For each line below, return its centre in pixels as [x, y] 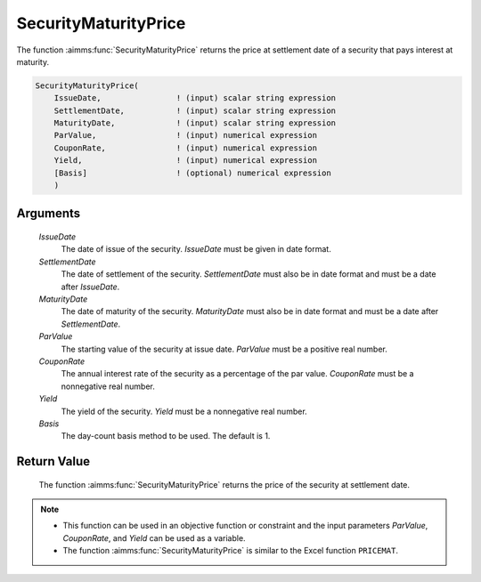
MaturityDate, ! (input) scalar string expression [195, 123]
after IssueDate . [90, 287]
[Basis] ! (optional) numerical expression [192, 173]
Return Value [53, 461]
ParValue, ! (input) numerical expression [186, 135]
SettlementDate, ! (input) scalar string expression [195, 110]
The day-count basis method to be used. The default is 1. [166, 436]
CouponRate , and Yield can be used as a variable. [154, 538]
